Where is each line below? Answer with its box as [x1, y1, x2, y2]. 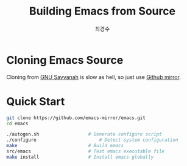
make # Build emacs [6, 143, 124, 149]
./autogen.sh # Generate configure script [6, 131, 163, 137]
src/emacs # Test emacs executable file [6, 148, 165, 154]
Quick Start [6, 94, 65, 108]
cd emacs [6, 120, 29, 126]
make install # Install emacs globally [6, 154, 154, 160]
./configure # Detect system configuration [6, 137, 178, 144]
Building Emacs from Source [29, 4, 175, 18]
